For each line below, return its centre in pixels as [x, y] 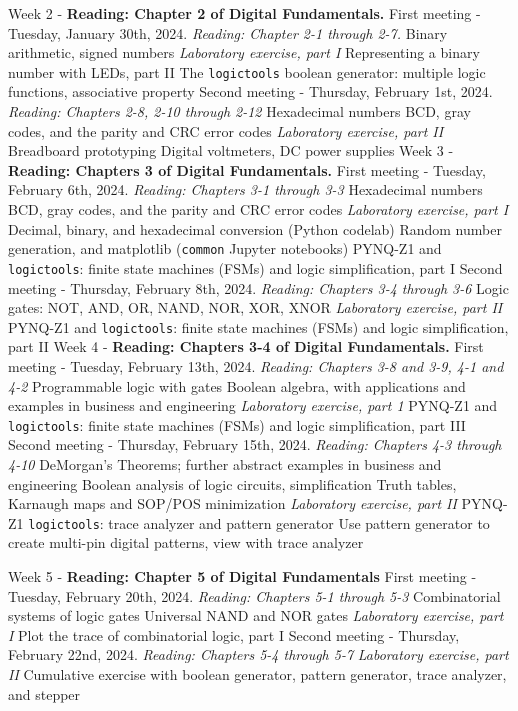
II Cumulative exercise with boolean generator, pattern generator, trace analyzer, [257, 673]
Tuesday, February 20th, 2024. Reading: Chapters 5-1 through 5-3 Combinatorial [254, 595]
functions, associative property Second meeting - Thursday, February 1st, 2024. [250, 91]
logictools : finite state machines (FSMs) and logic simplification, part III [237, 424]
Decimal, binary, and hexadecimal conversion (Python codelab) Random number [255, 228]
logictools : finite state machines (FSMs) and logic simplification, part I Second [255, 267]
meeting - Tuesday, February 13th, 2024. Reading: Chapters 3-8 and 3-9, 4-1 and [256, 365]
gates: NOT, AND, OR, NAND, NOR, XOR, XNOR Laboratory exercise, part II [255, 307]
